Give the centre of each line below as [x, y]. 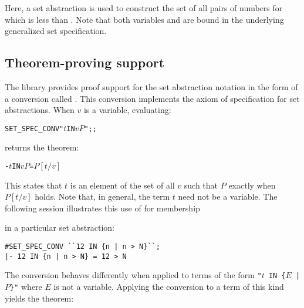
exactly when [252, 185]
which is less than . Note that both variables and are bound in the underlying [144, 19]
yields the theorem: [39, 298]
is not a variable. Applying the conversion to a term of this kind [169, 287]
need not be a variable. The [228, 196]
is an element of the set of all [122, 185]
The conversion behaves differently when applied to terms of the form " [133, 275]
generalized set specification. [56, 31]
